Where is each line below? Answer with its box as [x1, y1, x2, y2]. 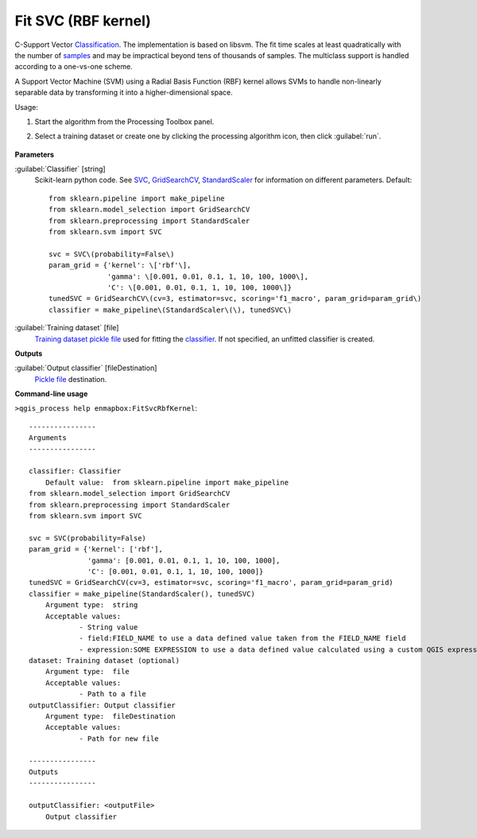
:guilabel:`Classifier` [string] [14, 164, 107, 174]
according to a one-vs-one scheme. [14, 62, 133, 72]
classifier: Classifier [29, 466, 122, 476]
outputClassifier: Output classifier [29, 700, 176, 710]
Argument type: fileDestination [45, 712, 176, 721]
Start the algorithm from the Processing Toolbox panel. [34, 116, 215, 127]
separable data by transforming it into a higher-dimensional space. [14, 88, 234, 97]
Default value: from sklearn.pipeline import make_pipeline [45, 477, 289, 487]
